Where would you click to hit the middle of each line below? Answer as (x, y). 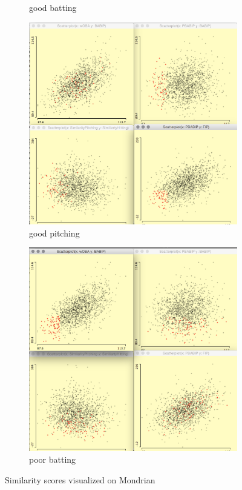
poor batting (53, 459)
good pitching (54, 233)
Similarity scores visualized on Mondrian (80, 479)
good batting (53, 7)
